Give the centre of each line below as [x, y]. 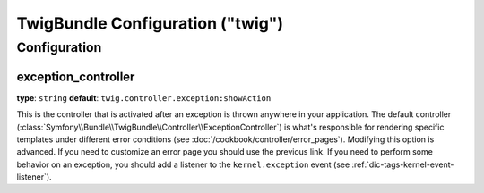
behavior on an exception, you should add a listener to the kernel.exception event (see [183, 164]
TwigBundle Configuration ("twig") [150, 23]
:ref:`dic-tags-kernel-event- [403, 164]
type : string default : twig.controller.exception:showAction [144, 97]
